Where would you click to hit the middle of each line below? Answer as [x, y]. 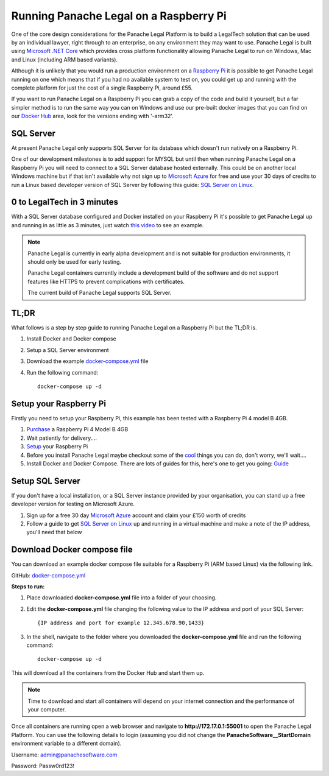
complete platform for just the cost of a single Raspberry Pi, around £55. [102, 88]
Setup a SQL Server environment [68, 350]
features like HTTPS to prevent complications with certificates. [106, 281]
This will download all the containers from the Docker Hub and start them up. [108, 672]
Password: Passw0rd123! [43, 766]
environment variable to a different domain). [66, 744]
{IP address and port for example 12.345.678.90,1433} [121, 623]
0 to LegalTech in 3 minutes [65, 202]
